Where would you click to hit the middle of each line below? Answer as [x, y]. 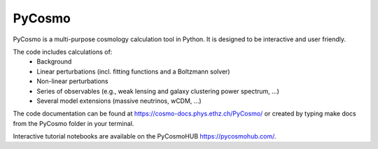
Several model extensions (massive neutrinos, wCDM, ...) [119, 101]
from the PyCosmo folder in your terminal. [73, 123]
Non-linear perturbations [72, 81]
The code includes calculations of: [63, 52]
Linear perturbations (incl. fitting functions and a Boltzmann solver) [133, 71]
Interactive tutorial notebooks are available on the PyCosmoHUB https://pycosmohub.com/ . [145, 136]
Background [54, 62]
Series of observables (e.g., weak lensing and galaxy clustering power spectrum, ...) [158, 91]
